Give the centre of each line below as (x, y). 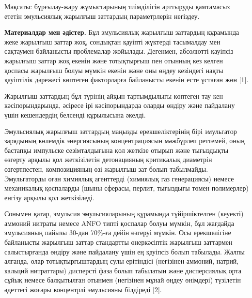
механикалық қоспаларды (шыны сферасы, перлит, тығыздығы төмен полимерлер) (126, 188)
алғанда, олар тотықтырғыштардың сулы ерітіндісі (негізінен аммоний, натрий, (122, 261)
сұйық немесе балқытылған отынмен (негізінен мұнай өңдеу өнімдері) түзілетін (123, 280)
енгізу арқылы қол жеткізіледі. (49, 197)
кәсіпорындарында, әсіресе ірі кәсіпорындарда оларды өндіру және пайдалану (120, 105)
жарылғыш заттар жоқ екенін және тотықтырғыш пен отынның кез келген (114, 60)
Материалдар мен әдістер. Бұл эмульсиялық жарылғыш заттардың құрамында (122, 32)
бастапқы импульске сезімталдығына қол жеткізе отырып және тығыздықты (117, 150)
